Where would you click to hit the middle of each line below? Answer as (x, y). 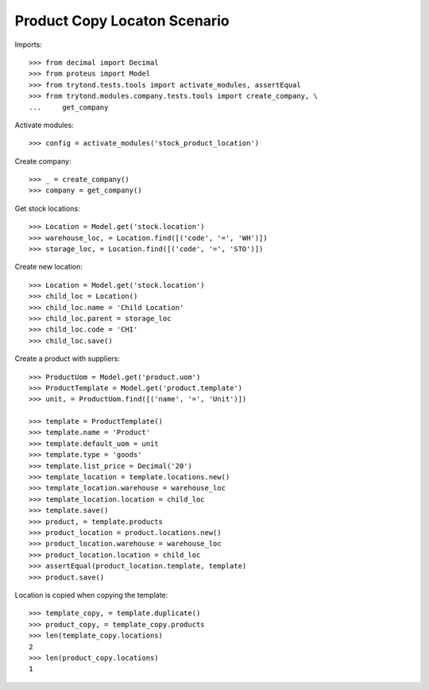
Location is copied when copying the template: (91, 595)
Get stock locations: (47, 208)
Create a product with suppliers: (68, 359)
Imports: (29, 45)
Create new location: (48, 267)
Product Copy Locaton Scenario (122, 21)
